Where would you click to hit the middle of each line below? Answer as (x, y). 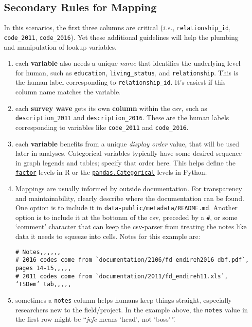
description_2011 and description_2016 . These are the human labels (122, 118)
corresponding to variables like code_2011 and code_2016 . (102, 127)
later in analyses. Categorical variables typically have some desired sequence (129, 153)
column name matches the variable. (68, 92)
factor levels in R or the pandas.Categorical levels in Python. (111, 172)
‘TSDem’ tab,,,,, (43, 284)
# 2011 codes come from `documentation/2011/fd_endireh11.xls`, (122, 276)
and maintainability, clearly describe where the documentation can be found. (130, 198)
